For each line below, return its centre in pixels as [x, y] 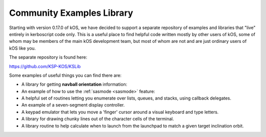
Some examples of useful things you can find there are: [65, 75]
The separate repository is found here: [48, 57]
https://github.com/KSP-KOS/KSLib [45, 66]
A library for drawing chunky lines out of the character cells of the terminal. [98, 119]
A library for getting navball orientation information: [74, 84]
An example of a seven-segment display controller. [73, 105]
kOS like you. [22, 48]
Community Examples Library [71, 13]
